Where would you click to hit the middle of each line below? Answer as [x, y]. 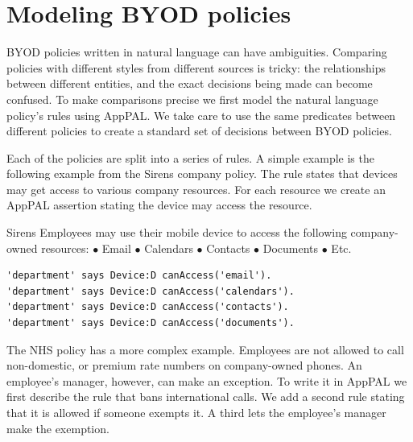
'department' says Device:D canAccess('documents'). [151, 323]
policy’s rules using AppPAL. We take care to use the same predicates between [201, 115]
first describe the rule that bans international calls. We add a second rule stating [206, 397]
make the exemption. [58, 428]
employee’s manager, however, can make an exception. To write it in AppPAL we [207, 380]
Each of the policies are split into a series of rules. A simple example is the [190, 157]
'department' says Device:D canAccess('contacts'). [148, 307]
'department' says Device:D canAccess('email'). [139, 276]
